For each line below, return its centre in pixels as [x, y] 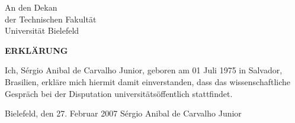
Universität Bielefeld [42, 30]
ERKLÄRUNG [36, 50]
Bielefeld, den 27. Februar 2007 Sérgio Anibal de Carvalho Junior [123, 113]
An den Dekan [31, 7]
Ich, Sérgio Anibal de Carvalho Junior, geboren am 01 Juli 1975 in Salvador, [144, 70]
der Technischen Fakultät [51, 19]
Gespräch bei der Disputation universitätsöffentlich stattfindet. [119, 93]
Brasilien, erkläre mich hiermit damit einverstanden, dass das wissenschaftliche [148, 81]
